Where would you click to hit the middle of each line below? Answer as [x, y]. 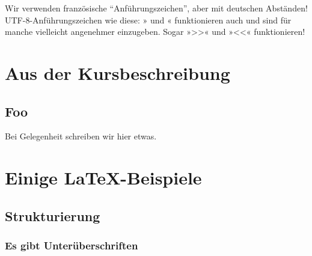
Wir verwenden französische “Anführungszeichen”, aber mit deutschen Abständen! [156, 8]
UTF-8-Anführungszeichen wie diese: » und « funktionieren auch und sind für [148, 20]
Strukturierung [53, 215]
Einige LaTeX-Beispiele [103, 178]
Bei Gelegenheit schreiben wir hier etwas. [81, 136]
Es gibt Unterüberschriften [72, 245]
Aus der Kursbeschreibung [118, 72]
